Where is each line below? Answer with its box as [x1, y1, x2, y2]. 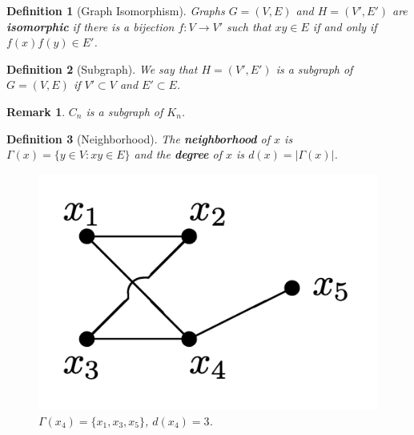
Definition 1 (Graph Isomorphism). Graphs [6, 2, 225, 18]
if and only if [312, 18, 377, 34]
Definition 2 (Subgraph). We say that [6, 60, 198, 77]
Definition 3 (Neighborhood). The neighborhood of [6, 130, 271, 147]
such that [227, 18, 271, 34]
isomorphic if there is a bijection [6, 18, 175, 34]
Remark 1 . [6, 103, 66, 119]
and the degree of [134, 146, 223, 163]
